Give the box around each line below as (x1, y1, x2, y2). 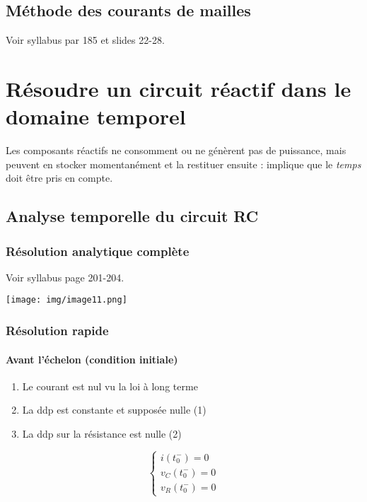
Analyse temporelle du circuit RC (6, 205, 259, 227)
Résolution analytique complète (6, 242, 190, 259)
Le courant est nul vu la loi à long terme (22, 378, 198, 393)
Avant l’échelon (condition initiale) (6, 351, 178, 366)
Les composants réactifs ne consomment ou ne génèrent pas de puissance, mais (6, 143, 346, 158)
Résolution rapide (6, 322, 109, 339)
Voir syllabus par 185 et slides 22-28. (6, 33, 165, 47)
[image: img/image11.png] (6, 295, 127, 305)
